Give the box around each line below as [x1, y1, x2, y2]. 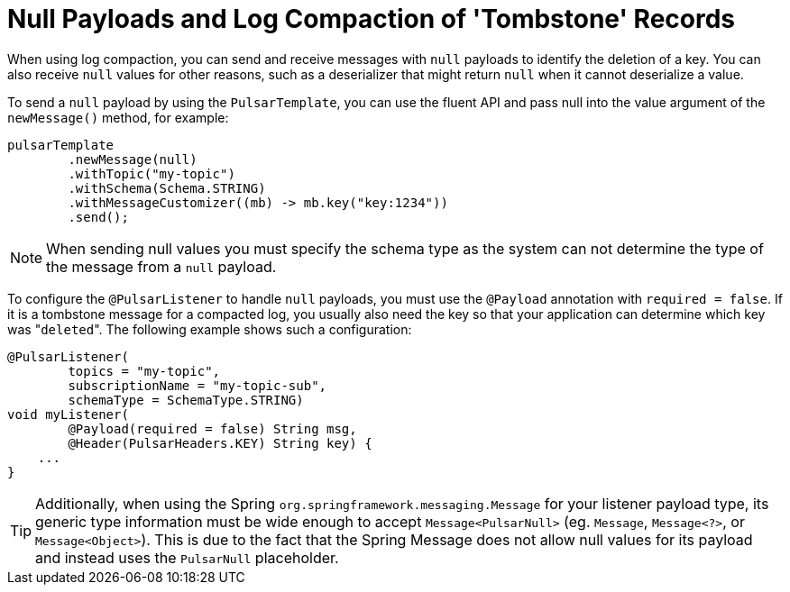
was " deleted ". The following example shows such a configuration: [7, 321, 412, 337]
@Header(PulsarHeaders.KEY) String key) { [68, 435, 372, 451]
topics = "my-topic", [68, 363, 221, 378]
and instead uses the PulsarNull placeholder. [35, 548, 339, 567]
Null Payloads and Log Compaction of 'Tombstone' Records [7, 4, 736, 34]
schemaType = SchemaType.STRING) [68, 392, 304, 407]
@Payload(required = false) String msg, [68, 421, 357, 436]
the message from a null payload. [46, 257, 277, 276]
